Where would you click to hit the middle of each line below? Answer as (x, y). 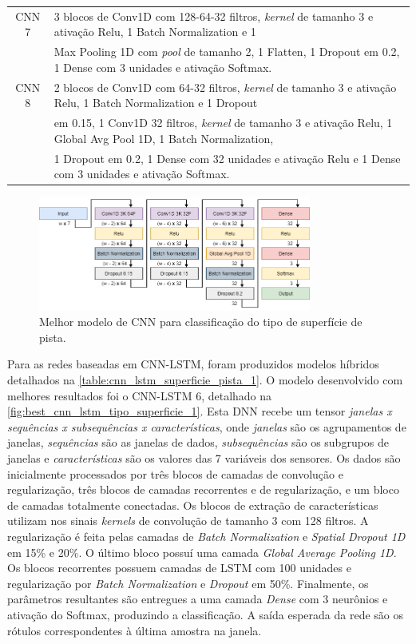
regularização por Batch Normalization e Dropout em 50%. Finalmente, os (188, 583)
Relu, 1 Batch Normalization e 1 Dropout (156, 103)
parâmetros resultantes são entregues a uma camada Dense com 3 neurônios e (198, 599)
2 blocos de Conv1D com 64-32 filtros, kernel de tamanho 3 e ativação (225, 87)
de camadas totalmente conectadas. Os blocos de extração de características (193, 505)
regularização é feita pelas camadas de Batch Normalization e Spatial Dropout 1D (206, 536)
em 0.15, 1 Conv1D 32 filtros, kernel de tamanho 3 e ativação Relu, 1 (223, 123)
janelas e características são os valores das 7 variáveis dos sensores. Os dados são (204, 457)
